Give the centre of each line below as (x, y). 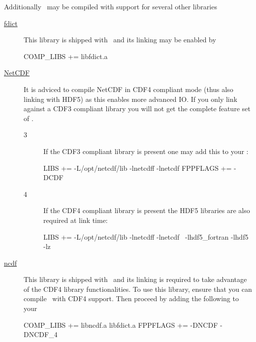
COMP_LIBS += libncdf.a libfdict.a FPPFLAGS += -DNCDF (121, 325)
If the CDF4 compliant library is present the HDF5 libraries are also (147, 210)
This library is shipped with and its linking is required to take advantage (135, 279)
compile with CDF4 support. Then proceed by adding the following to (131, 298)
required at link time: (76, 220)
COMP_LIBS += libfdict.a (66, 56)
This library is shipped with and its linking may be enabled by (120, 40)
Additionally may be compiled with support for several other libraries (111, 6)
